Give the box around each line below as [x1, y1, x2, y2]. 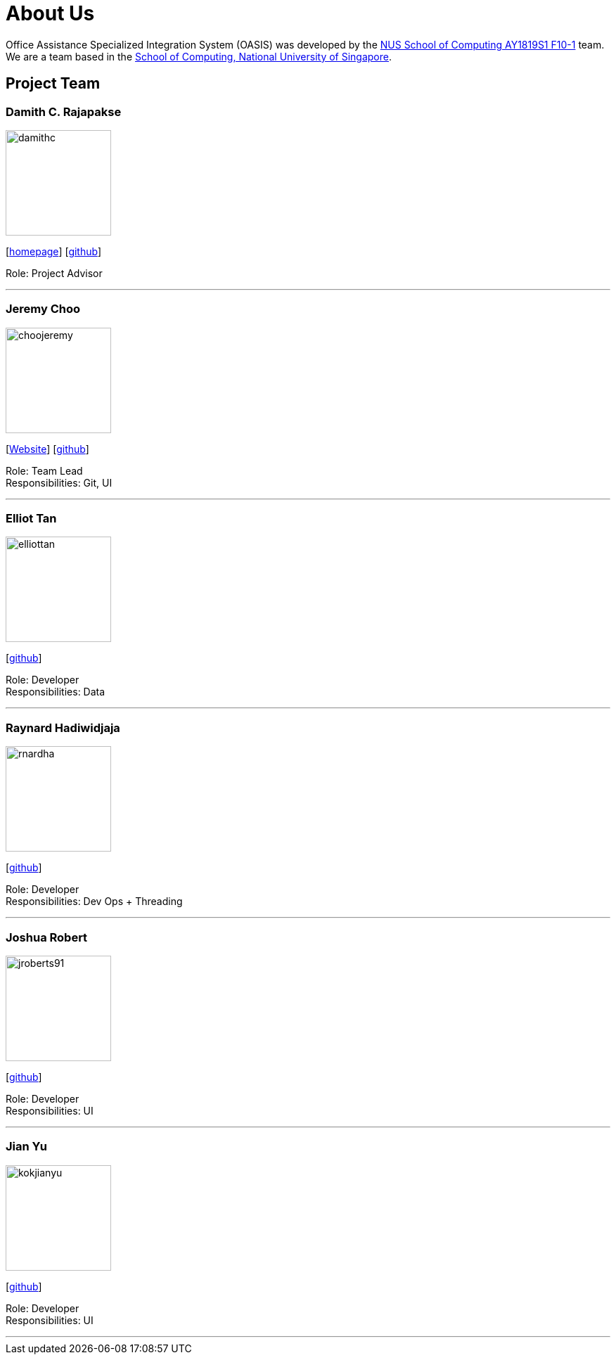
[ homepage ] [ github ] [6, 245, 102, 257]
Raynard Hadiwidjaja [6, 720, 120, 735]
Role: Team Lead [6, 464, 83, 477]
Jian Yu [6, 1139, 48, 1154]
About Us [6, 1, 95, 25]
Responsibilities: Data [6, 686, 105, 698]
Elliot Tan [6, 511, 57, 526]
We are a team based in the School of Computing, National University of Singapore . [6, 50, 392, 63]
